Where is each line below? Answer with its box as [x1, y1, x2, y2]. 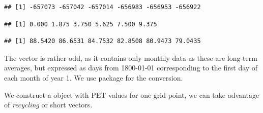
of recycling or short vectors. [4, 99, 93, 110]
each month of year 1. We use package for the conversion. [4, 72, 183, 83]
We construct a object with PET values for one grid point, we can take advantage [4, 89, 259, 100]
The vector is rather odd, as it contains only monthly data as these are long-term [4, 52, 257, 63]
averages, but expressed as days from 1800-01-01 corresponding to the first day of [4, 62, 258, 73]
